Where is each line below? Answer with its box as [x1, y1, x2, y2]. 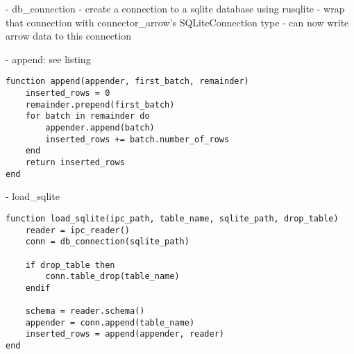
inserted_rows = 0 [25, 88, 110, 99]
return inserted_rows [25, 157, 125, 167]
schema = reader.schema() [25, 306, 145, 317]
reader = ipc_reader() [25, 225, 130, 235]
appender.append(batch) [45, 123, 155, 133]
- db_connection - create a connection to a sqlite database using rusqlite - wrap [6, 1, 345, 15]
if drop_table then [25, 260, 115, 270]
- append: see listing [6, 51, 91, 66]
